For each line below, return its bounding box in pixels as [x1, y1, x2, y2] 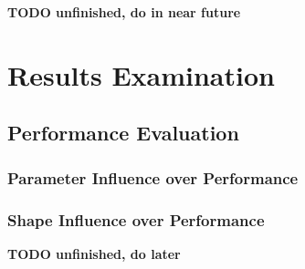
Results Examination [7, 56, 275, 93]
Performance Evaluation [7, 119, 239, 147]
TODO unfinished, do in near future [7, 3, 241, 21]
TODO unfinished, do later [7, 243, 181, 263]
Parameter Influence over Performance [7, 166, 299, 189]
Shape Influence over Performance [7, 208, 265, 231]
